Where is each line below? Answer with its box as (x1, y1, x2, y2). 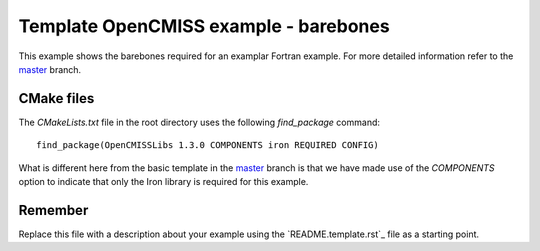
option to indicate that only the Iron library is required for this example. (18, 176, 309, 188)
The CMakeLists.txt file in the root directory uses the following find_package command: (18, 116, 380, 128)
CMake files (18, 90, 95, 107)
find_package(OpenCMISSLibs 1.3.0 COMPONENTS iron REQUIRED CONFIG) (36, 140, 379, 151)
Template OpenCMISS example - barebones (18, 15, 390, 37)
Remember (18, 201, 89, 219)
